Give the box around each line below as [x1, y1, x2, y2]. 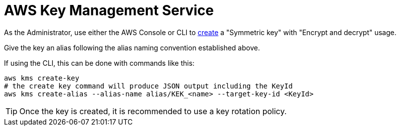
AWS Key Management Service [4, 2, 214, 19]
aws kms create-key [4, 74, 79, 82]
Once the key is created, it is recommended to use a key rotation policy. [19, 106, 287, 116]
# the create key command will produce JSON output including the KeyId [4, 82, 293, 90]
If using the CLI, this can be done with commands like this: [4, 58, 195, 67]
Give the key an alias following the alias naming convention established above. [4, 43, 260, 52]
